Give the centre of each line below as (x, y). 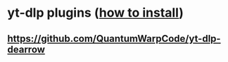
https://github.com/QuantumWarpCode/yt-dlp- (114, 39)
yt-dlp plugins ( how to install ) (96, 13)
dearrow (26, 49)
